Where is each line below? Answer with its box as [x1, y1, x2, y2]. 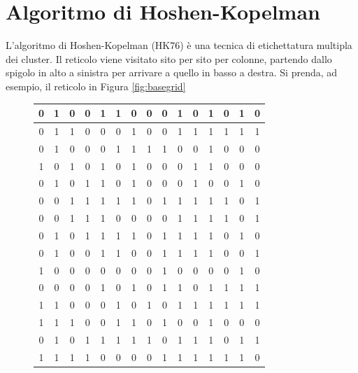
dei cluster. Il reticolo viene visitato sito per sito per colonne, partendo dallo [6, 51, 332, 66]
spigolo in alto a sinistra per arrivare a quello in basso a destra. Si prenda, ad [6, 65, 338, 80]
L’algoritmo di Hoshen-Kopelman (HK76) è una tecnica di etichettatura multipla [6, 38, 352, 52]
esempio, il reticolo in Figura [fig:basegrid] [6, 78, 186, 93]
